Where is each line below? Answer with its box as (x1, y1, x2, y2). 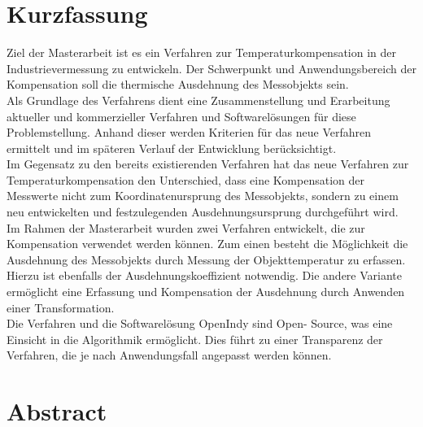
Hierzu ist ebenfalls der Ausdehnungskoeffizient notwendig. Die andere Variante (7, 267, 402, 284)
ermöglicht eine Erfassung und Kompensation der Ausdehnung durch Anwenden (7, 283, 405, 300)
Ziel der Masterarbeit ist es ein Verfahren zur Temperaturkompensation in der (7, 44, 397, 61)
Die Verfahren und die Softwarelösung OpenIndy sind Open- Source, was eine (7, 315, 393, 332)
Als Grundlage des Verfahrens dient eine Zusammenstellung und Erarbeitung (7, 91, 390, 108)
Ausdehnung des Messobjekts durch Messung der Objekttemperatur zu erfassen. (7, 251, 406, 268)
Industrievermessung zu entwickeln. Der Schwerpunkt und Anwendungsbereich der (7, 59, 416, 76)
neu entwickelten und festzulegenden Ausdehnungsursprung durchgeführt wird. (7, 203, 399, 220)
